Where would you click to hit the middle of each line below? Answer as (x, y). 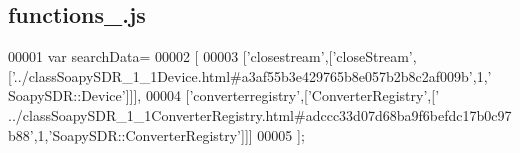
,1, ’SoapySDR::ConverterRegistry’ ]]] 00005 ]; (169, 134)
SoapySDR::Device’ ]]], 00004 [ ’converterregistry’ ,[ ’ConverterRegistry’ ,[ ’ (224, 95)
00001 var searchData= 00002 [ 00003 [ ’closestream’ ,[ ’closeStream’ (210, 56)
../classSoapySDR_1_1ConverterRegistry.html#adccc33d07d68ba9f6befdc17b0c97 (260, 114)
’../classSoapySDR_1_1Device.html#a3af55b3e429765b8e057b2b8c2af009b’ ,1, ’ (251, 75)
